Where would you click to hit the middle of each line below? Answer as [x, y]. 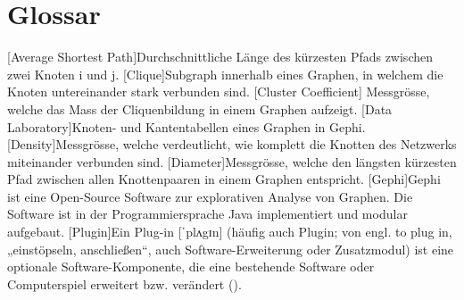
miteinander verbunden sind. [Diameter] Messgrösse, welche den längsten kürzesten [232, 161]
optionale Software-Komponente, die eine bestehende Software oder [191, 267]
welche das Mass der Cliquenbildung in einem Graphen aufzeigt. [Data [200, 108]
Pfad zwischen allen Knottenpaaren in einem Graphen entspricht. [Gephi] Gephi [224, 179]
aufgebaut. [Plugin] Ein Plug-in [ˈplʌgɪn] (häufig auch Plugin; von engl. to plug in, [230, 232]
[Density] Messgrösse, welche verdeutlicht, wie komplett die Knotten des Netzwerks [232, 144]
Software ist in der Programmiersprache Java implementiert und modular [207, 214]
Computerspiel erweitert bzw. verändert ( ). [124, 283]
